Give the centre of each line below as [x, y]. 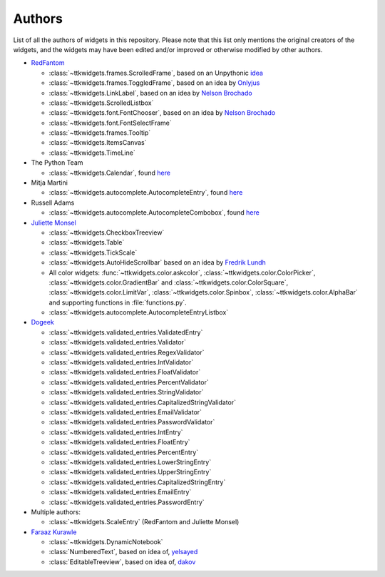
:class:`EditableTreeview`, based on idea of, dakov [122, 562]
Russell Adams [53, 203]
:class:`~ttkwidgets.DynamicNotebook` [106, 542]
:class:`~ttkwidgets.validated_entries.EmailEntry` [120, 492]
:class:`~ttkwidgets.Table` [87, 242]
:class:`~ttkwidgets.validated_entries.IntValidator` [121, 362]
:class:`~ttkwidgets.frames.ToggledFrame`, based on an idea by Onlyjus [154, 83]
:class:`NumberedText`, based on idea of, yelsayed [123, 552]
